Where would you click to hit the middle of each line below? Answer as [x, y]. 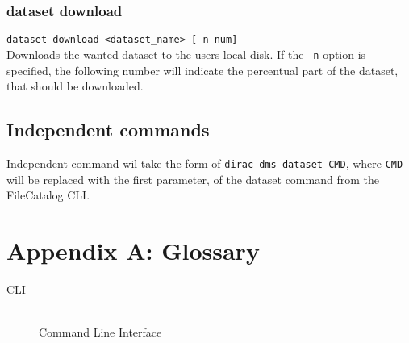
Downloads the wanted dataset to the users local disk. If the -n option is [186, 54]
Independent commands [108, 130]
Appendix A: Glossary [133, 250]
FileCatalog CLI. [48, 195]
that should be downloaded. [75, 86]
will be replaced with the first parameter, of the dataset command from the [193, 179]
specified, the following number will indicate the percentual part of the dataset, [202, 70]
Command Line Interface [100, 332]
